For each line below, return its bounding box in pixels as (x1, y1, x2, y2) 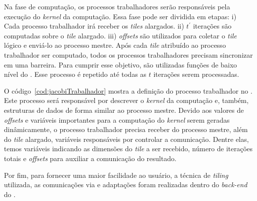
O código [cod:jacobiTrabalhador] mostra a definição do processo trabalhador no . (4, 85, 253, 96)
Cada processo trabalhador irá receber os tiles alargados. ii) (4, 21, 184, 31)
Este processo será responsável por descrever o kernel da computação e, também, (4, 95, 249, 105)
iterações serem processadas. (153, 69, 239, 79)
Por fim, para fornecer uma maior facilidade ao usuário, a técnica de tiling (4, 169, 228, 180)
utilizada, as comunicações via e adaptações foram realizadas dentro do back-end (4, 179, 248, 190)
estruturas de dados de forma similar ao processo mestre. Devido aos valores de (4, 104, 244, 115)
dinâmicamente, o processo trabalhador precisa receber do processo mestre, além (4, 124, 248, 134)
